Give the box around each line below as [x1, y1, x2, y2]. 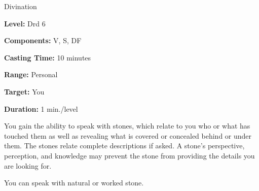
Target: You [4, 86, 45, 97]
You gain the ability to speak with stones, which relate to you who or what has [4, 120, 250, 131]
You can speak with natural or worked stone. [4, 177, 144, 188]
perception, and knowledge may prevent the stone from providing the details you [4, 150, 255, 161]
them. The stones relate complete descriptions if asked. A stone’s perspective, [4, 140, 245, 151]
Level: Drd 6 [4, 18, 46, 28]
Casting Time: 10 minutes [4, 52, 91, 62]
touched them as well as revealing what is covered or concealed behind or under [4, 130, 252, 141]
